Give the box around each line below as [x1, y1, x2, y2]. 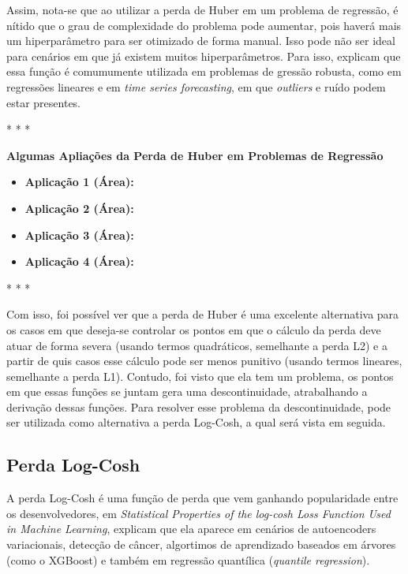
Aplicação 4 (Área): [24, 253, 134, 270]
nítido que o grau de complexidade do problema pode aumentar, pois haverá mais [6, 17, 402, 33]
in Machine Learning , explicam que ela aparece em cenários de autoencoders [6, 520, 376, 537]
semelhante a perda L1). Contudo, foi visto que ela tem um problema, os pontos [6, 367, 394, 384]
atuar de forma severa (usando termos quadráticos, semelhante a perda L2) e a [6, 337, 387, 353]
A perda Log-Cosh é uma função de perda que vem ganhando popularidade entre [6, 490, 399, 506]
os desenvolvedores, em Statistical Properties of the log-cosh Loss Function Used [6, 505, 391, 521]
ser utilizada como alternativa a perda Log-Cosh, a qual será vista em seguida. [6, 414, 386, 430]
